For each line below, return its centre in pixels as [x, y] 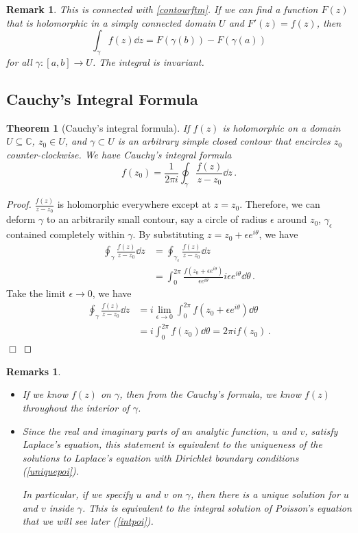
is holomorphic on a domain [282, 127]
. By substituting [168, 234]
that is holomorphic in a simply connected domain [111, 22]
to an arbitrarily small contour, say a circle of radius [157, 219]
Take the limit [36, 293]
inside [61, 507]
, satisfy [321, 430]
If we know [45, 394]
